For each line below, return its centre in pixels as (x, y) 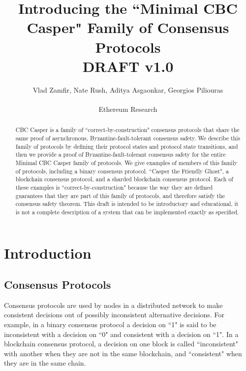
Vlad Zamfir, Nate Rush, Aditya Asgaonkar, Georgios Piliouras (128, 89)
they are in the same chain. (45, 363)
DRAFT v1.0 (128, 66)
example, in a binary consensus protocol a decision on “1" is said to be (110, 324)
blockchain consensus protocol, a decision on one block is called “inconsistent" (121, 344)
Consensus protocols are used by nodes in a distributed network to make (113, 305)
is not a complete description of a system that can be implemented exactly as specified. (127, 212)
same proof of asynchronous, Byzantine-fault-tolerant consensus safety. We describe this (128, 138)
